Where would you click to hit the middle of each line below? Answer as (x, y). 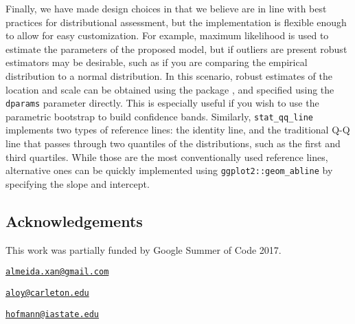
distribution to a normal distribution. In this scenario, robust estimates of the (169, 75)
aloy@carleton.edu (47, 293)
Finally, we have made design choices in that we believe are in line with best (166, 8)
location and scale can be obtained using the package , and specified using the (170, 89)
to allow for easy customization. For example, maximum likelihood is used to (167, 35)
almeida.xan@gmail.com (57, 272)
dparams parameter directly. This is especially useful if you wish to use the (162, 103)
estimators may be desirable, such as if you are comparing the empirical (157, 62)
